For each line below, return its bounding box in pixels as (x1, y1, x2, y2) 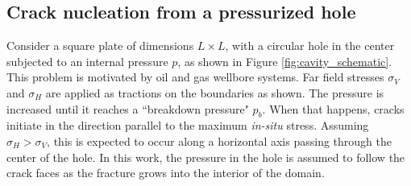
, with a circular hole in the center (225, 37, 395, 54)
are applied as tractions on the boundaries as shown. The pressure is (45, 84, 384, 101)
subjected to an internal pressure (6, 52, 168, 69)
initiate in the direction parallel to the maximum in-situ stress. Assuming (6, 117, 369, 134)
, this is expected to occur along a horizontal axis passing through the (47, 132, 392, 149)
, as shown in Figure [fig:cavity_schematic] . (177, 52, 392, 69)
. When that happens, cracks (262, 100, 405, 117)
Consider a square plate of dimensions (6, 37, 194, 54)
